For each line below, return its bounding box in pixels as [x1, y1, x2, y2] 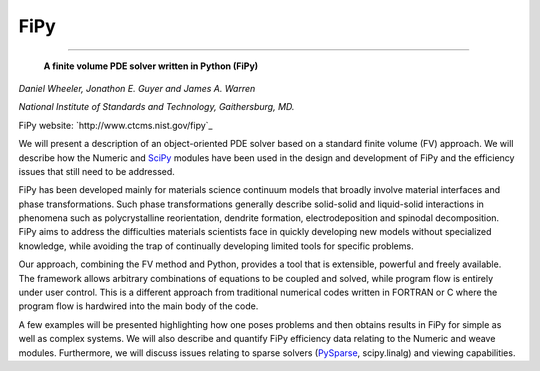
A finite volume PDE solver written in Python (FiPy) [43, 60, 259, 72]
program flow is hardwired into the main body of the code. [18, 300, 259, 312]
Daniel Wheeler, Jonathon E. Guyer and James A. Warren [18, 82, 256, 94]
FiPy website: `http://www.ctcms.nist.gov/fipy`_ [18, 119, 213, 131]
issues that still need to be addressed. [18, 165, 175, 177]
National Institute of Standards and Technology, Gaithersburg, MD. [18, 101, 295, 113]
